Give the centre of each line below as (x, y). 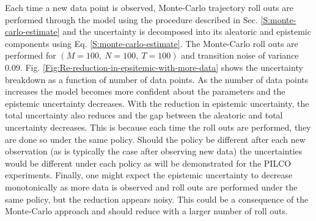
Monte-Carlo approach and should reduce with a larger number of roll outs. (146, 211)
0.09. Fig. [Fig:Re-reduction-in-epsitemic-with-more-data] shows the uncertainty (154, 67)
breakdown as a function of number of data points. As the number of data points (157, 79)
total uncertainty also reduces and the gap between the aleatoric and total (144, 115)
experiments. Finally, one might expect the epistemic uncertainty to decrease (149, 175)
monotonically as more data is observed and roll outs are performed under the (151, 187)
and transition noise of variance (240, 55)
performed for (31, 55)
